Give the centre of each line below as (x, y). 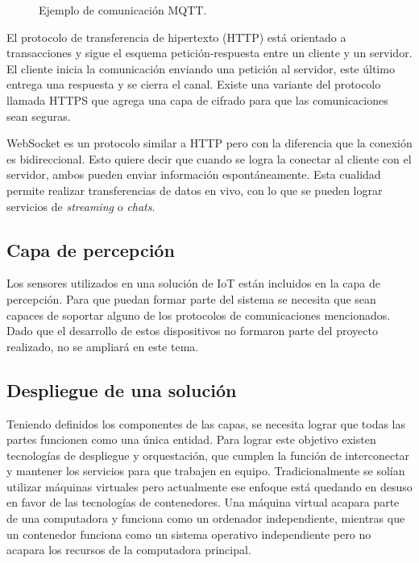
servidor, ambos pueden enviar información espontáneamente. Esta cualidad (194, 174)
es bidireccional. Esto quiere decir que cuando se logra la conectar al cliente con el (209, 158)
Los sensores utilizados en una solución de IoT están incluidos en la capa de (193, 283)
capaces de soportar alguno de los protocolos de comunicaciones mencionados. (199, 315)
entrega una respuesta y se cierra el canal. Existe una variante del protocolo (194, 84)
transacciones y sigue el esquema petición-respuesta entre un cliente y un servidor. (209, 53)
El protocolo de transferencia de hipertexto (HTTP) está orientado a (176, 37)
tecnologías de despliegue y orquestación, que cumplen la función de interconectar (208, 455)
